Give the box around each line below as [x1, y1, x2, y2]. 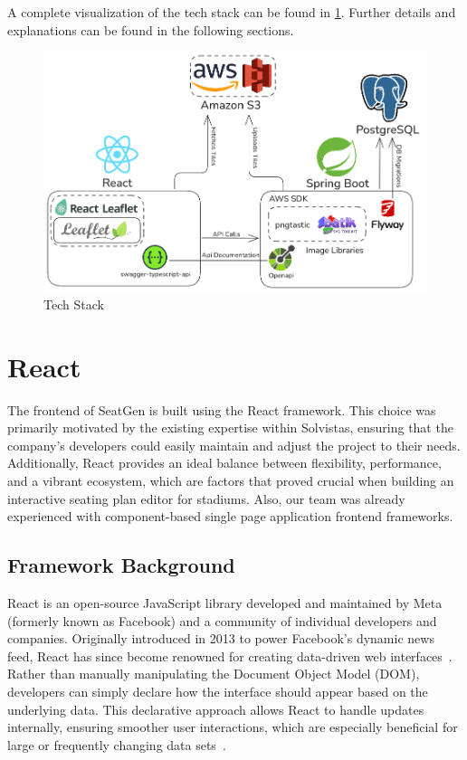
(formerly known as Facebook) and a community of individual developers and [7, 611, 437, 630]
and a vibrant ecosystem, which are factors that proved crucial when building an [7, 471, 454, 490]
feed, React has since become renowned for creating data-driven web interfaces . [7, 646, 453, 665]
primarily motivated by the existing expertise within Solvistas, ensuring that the [7, 418, 453, 437]
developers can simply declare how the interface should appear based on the [7, 682, 428, 700]
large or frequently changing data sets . [7, 735, 226, 754]
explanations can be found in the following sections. [7, 20, 294, 39]
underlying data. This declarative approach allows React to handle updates [7, 699, 424, 718]
